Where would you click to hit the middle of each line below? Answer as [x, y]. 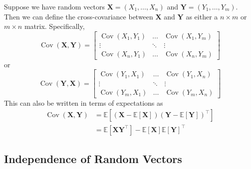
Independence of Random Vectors [93, 159]
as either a [202, 16]
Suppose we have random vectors [55, 6]
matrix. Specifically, [54, 26]
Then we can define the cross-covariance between [79, 16]
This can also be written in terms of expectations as [84, 102]
